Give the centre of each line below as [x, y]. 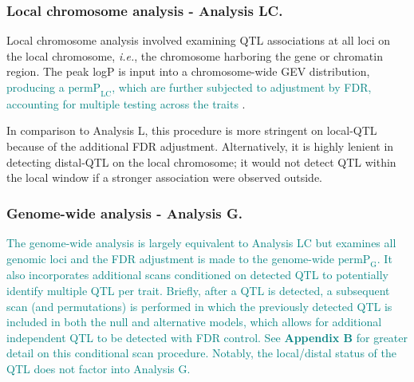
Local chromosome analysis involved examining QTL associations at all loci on [199, 40]
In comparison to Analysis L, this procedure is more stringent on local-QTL [192, 130]
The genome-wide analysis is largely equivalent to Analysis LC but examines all [201, 242]
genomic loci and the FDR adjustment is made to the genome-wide [170, 258]
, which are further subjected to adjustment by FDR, [242, 87]
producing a [35, 87]
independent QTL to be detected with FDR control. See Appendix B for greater [207, 337]
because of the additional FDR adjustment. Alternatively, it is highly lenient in [200, 146]
